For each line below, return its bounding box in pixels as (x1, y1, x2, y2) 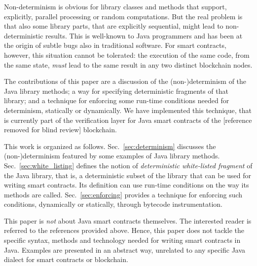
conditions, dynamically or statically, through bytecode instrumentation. (4, 199, 222, 209)
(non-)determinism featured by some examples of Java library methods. (4, 151, 220, 161)
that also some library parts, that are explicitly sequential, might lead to (4, 21, 223, 31)
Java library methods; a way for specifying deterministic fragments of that (4, 85, 228, 96)
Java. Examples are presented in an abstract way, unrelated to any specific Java (4, 244, 246, 255)
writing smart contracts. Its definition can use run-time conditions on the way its (4, 180, 249, 190)
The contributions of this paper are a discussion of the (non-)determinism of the (4, 76, 247, 86)
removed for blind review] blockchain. (4, 124, 117, 135)
